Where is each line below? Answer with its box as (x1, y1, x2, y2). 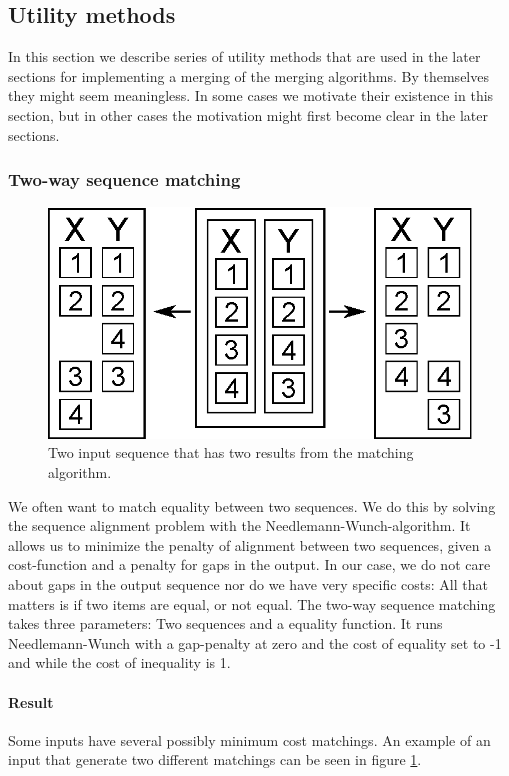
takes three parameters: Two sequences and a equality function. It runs (8, 613, 443, 634)
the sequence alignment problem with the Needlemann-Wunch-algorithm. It (8, 515, 471, 536)
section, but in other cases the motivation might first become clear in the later (8, 104, 488, 125)
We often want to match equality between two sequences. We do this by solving (8, 495, 496, 516)
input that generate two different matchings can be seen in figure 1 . (8, 749, 422, 770)
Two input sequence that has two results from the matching (48, 442, 414, 463)
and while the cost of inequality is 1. (8, 652, 231, 673)
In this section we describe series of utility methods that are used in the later (8, 46, 481, 67)
